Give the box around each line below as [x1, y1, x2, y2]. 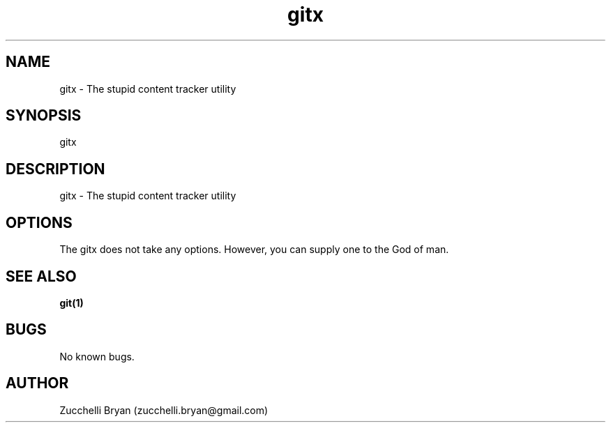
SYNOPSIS [6, 107, 82, 125]
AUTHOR [6, 374, 69, 392]
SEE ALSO [6, 267, 77, 285]
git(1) [59, 296, 84, 309]
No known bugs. [59, 350, 135, 362]
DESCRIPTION [6, 160, 105, 178]
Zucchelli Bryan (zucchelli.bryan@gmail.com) [59, 404, 269, 416]
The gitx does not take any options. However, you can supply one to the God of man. [59, 243, 449, 256]
